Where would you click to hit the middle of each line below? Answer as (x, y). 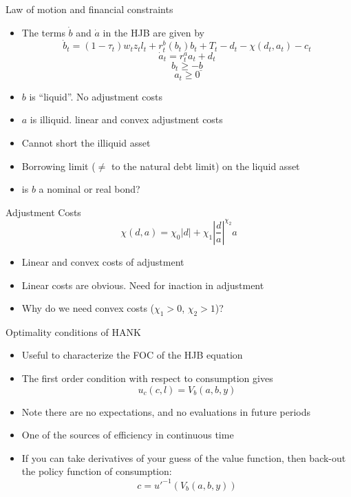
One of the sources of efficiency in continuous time (128, 435)
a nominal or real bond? (89, 189)
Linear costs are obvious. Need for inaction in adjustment (143, 285)
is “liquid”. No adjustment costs (96, 96)
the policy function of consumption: (97, 471)
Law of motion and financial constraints (89, 9)
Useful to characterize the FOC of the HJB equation (132, 355)
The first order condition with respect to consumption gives (147, 378)
